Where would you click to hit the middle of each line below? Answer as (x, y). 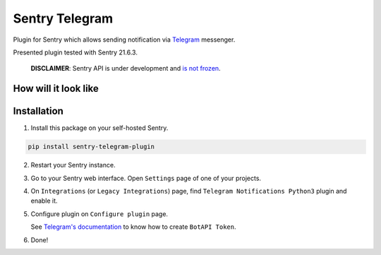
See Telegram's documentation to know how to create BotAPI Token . (133, 227)
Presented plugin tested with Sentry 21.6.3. (75, 52)
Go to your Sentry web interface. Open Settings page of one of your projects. (146, 178)
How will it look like (56, 89)
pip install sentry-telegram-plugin (91, 147)
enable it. (44, 201)
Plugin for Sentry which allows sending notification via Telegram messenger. (124, 40)
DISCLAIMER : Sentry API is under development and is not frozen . (126, 69)
